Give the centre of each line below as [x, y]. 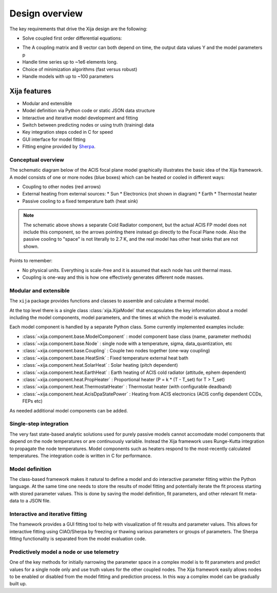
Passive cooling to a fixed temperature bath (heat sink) [80, 201]
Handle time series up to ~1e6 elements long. [70, 62]
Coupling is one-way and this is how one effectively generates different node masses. [113, 277]
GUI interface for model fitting [54, 139]
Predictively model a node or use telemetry [64, 552]
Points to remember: [31, 261]
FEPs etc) [33, 401]
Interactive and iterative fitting [48, 514]
